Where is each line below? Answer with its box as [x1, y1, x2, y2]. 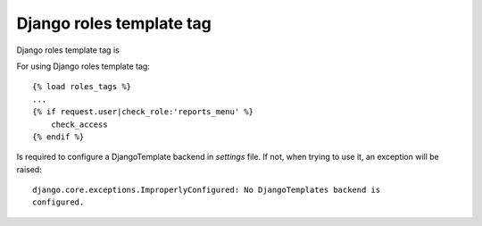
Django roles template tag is [16, 45, 120, 55]
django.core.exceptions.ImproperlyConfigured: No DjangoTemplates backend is [32, 185, 381, 196]
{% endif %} [32, 131, 85, 142]
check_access [50, 119, 108, 130]
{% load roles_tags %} [32, 81, 132, 92]
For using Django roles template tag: [16, 61, 151, 71]
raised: [16, 163, 42, 174]
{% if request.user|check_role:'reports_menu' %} [32, 107, 254, 117]
